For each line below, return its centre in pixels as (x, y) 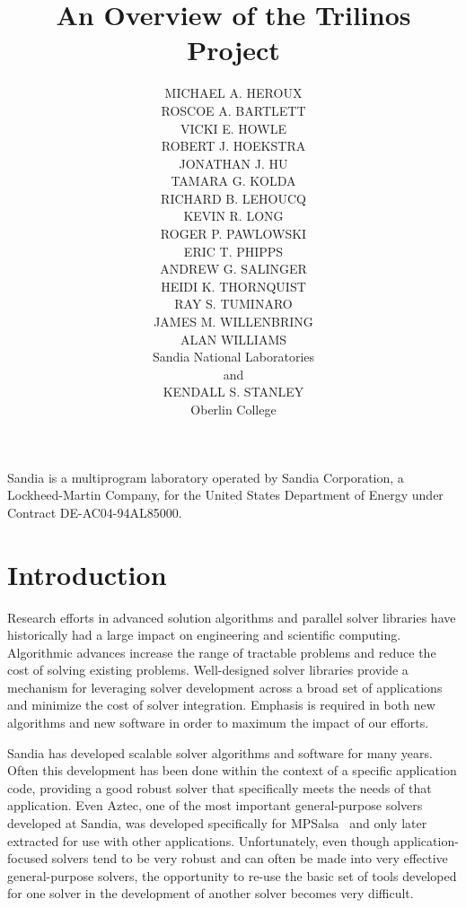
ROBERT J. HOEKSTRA (233, 146)
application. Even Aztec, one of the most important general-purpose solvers (215, 805)
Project (233, 50)
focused (28, 858)
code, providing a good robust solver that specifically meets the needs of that (220, 787)
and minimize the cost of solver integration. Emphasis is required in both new (221, 705)
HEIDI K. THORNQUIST (233, 286)
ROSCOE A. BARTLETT (233, 110)
